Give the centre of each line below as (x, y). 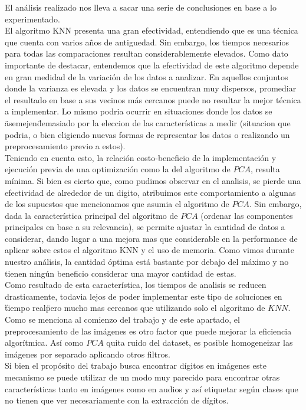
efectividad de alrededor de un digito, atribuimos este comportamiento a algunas (150, 192)
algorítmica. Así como (44, 342)
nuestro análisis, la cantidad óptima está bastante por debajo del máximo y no (147, 262)
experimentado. (32, 19)
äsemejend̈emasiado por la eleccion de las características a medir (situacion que (148, 122)
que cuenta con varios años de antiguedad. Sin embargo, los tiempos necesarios (147, 42)
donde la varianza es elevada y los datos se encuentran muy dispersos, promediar (151, 88)
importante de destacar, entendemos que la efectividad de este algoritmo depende (152, 65)
